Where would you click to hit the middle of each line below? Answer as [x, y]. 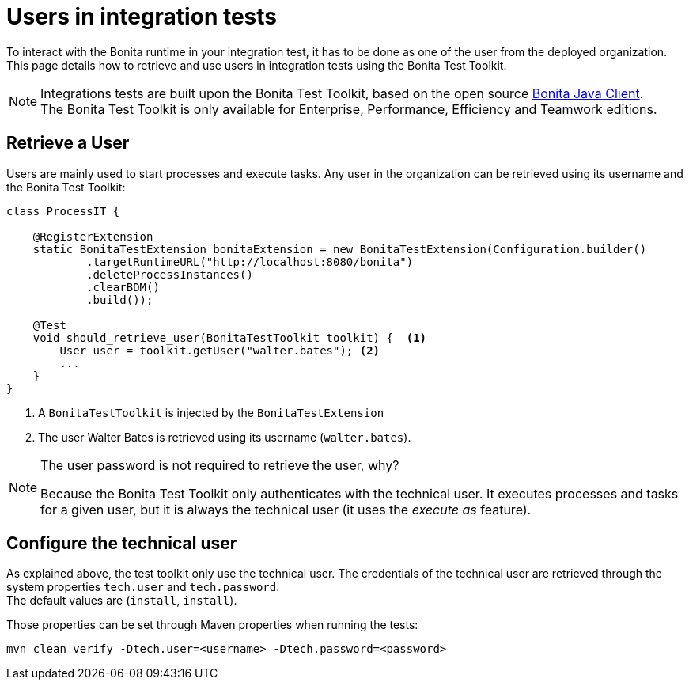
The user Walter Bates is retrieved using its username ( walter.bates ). [225, 437]
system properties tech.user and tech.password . [143, 587]
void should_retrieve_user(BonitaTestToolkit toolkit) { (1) [230, 337]
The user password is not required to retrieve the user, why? [220, 465]
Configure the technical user [122, 544]
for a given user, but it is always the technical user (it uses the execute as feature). [286, 509]
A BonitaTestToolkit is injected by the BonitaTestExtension [211, 412]
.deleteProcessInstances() [170, 274]
